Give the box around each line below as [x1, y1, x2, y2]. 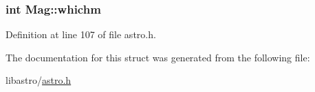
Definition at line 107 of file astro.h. [6, 27, 156, 42]
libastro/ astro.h [6, 73, 72, 87]
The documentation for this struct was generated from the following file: [6, 50, 310, 64]
